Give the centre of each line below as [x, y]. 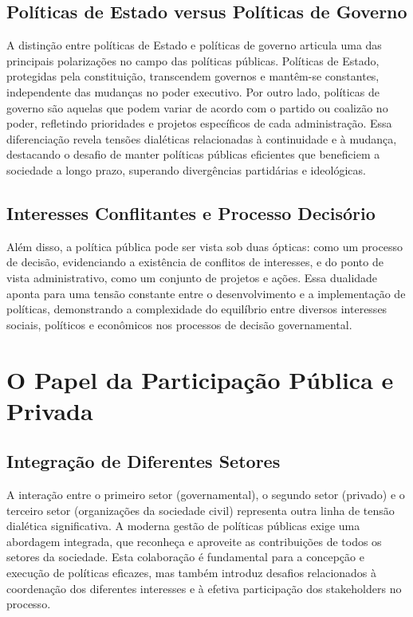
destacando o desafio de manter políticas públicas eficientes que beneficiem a [193, 154]
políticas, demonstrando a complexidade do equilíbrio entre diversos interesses [197, 309]
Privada [50, 410]
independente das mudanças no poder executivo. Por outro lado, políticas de [193, 91]
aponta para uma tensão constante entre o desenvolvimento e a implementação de [206, 293]
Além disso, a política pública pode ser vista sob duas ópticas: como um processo [205, 246]
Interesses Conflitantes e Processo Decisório [191, 212]
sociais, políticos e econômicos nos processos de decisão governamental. [179, 324]
